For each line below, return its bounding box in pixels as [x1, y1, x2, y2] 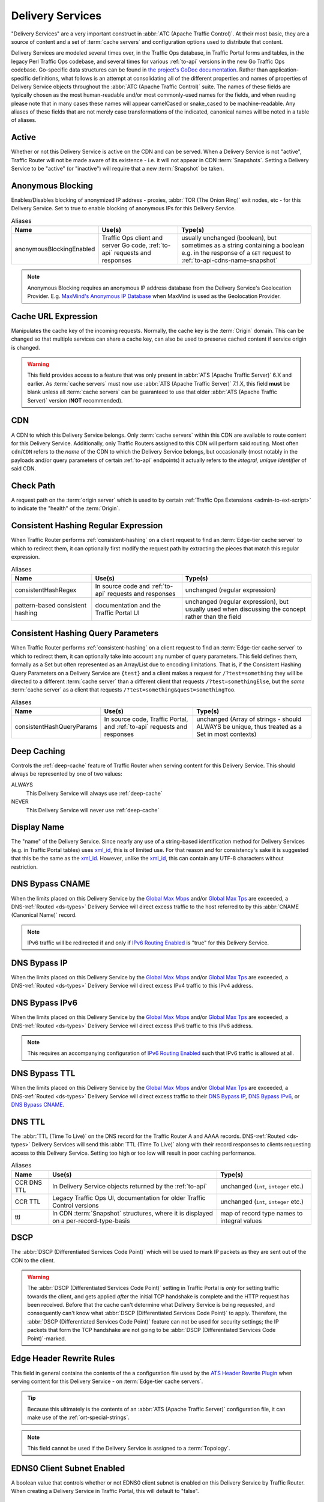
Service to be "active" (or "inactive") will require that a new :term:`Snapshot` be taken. [11, 165, 224, 172]
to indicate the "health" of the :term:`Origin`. [11, 505, 120, 512]
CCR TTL [14, 1197, 41, 1206]
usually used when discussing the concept [185, 604, 306, 613]
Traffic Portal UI [95, 609, 140, 617]
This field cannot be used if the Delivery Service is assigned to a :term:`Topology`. [27, 1444, 230, 1452]
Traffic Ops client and [101, 234, 163, 242]
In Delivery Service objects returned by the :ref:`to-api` [52, 1182, 207, 1190]
